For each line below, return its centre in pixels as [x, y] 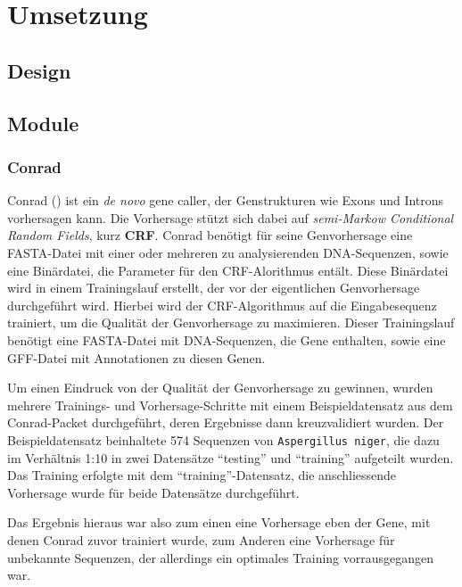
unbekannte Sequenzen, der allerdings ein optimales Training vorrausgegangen [221, 557]
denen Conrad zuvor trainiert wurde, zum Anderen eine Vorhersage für [201, 539]
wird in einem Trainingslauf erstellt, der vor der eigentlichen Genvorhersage [214, 288]
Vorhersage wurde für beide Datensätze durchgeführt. [153, 492]
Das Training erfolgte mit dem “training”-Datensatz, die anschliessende [202, 475]
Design [39, 70]
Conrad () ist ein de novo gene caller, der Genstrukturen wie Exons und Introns [226, 200]
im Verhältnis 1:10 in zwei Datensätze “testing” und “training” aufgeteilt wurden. [231, 457]
